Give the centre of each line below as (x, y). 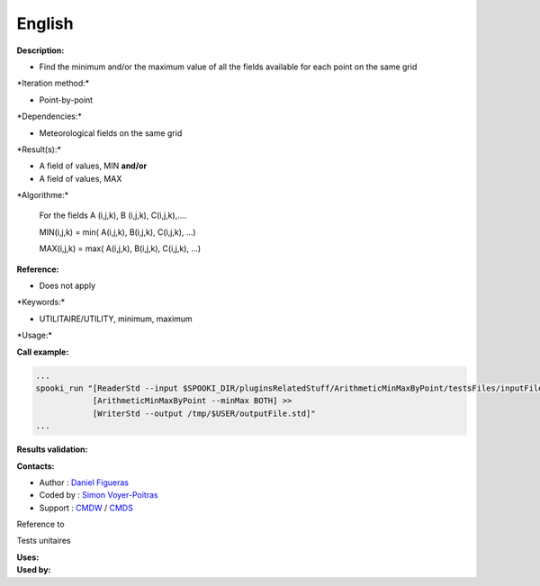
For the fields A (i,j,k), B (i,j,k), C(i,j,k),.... (113, 215)
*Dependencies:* (49, 116)
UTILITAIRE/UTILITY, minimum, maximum (116, 319)
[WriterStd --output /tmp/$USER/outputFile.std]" (204, 413)
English (45, 23)
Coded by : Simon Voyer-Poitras (99, 495)
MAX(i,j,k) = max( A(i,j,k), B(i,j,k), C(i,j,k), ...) (120, 248)
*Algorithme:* (43, 195)
